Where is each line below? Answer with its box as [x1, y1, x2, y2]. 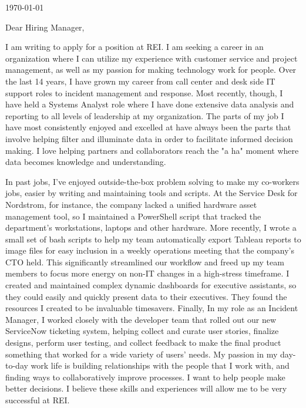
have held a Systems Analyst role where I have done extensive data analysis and [5, 98, 294, 110]
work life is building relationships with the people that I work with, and [31, 359, 290, 372]
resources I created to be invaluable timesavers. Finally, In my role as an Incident [5, 302, 298, 314]
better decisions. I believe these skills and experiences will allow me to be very [5, 382, 287, 394]
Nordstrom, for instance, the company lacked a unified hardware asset [5, 198, 257, 210]
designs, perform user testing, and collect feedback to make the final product [5, 336, 281, 349]
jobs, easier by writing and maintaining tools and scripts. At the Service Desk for [5, 187, 298, 199]
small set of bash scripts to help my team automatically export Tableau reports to [5, 232, 301, 245]
